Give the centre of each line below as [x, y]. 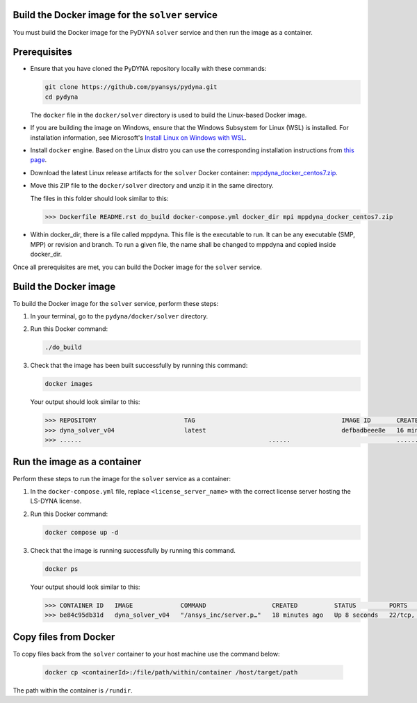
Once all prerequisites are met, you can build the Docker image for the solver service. [137, 267]
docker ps [62, 569]
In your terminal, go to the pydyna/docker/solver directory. [119, 316]
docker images [69, 384]
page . [39, 160]
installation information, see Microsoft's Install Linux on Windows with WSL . [138, 137]
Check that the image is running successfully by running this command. [133, 550]
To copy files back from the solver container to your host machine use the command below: [146, 654]
